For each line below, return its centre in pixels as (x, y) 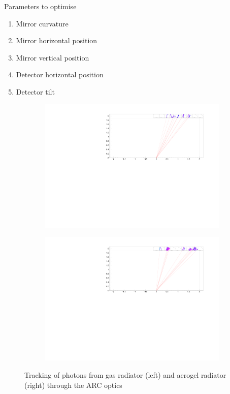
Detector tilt (35, 91)
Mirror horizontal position (57, 40)
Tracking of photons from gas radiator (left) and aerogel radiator (125, 374)
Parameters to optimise (40, 6)
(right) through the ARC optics (73, 385)
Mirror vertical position (53, 57)
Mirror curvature (42, 23)
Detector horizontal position (60, 74)
